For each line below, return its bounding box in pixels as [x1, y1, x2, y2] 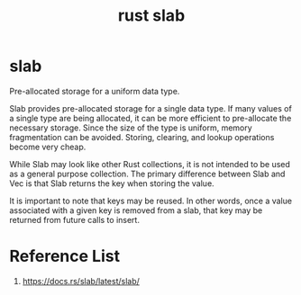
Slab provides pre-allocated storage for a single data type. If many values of [9, 103, 293, 113]
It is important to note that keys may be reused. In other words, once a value [9, 195, 293, 206]
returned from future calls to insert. [9, 214, 140, 225]
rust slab [117, 5, 186, 26]
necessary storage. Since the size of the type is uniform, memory [9, 122, 252, 133]
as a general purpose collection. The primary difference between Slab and [9, 168, 286, 179]
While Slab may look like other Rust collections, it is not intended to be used [9, 158, 291, 169]
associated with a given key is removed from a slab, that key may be [9, 204, 263, 216]
